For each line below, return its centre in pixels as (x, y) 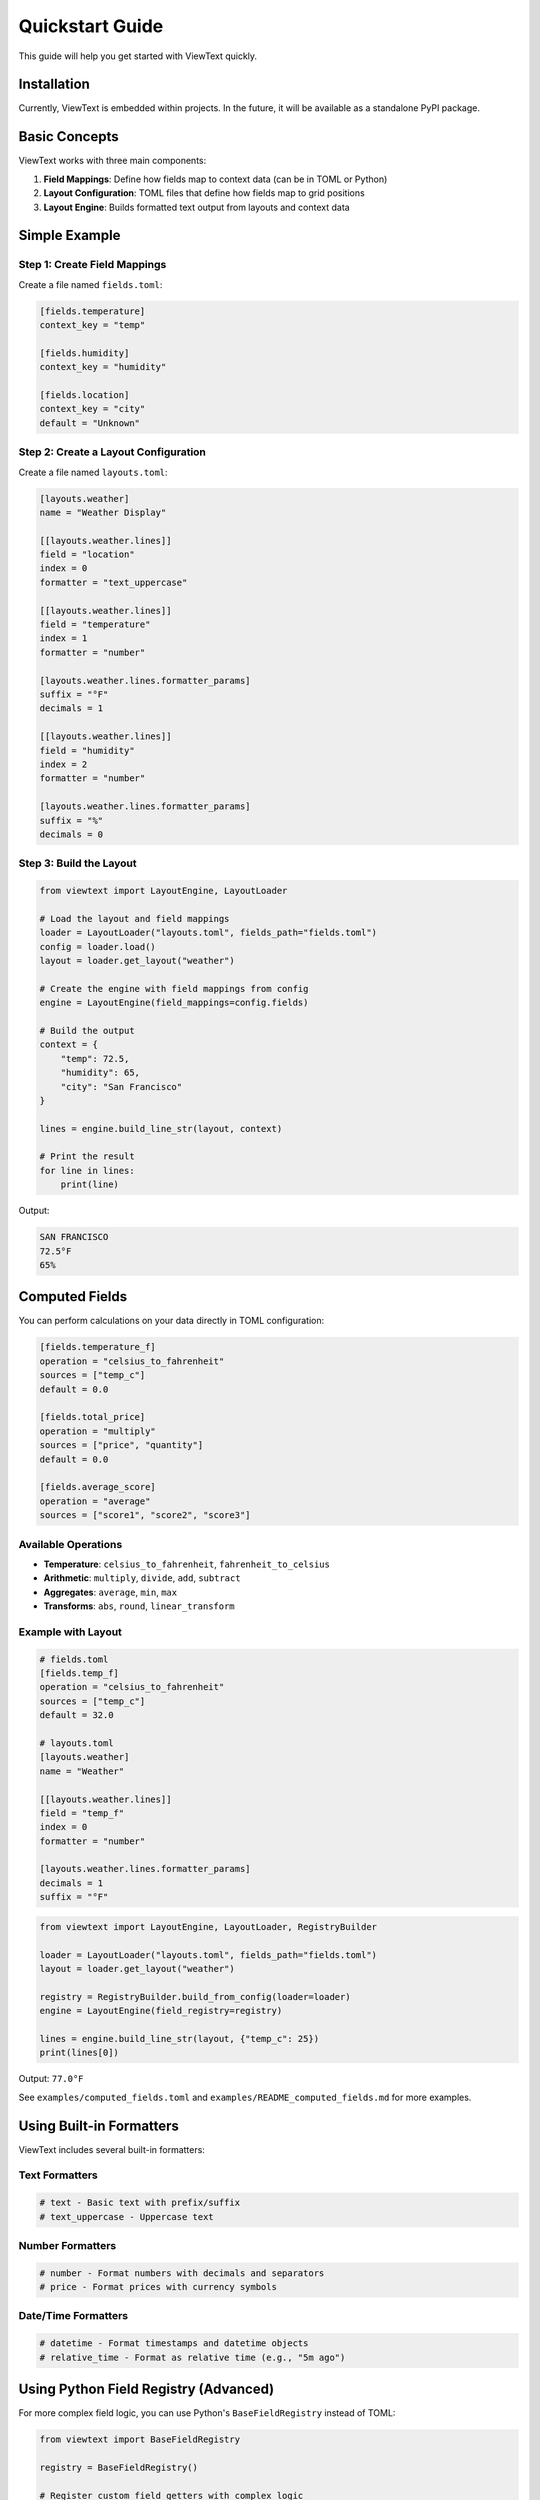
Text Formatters (58, 2175)
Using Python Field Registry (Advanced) (146, 2389)
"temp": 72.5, (95, 1058)
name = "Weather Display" (103, 512)
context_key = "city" (92, 409)
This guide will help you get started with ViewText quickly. (138, 56)
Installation (54, 84)
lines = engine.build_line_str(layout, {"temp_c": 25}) (179, 2038)
